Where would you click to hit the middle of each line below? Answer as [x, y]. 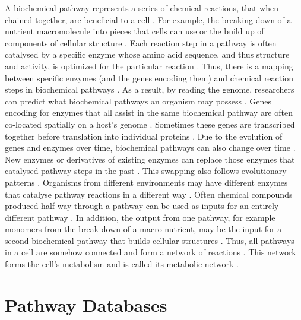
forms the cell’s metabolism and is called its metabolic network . [122, 264]
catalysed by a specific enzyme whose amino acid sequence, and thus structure [147, 54]
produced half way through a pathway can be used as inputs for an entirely [142, 206]
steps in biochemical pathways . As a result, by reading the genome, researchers [150, 89]
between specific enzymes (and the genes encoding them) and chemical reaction [149, 77]
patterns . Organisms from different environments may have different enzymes [146, 182]
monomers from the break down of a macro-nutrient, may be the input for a [143, 229]
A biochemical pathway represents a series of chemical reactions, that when [142, 8]
